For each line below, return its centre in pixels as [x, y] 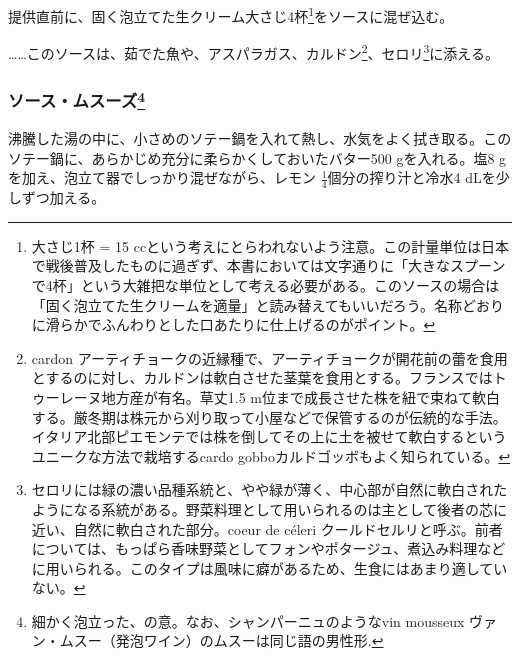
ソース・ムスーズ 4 [77, 99]
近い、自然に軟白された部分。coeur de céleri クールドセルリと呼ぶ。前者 [267, 528]
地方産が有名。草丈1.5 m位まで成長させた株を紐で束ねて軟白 [301, 396]
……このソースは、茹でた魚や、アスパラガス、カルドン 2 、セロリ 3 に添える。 [253, 51]
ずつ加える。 [63, 197]
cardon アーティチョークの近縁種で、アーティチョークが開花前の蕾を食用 [269, 357]
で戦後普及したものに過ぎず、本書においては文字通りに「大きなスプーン [268, 265]
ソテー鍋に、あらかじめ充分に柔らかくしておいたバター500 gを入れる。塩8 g [257, 157]
